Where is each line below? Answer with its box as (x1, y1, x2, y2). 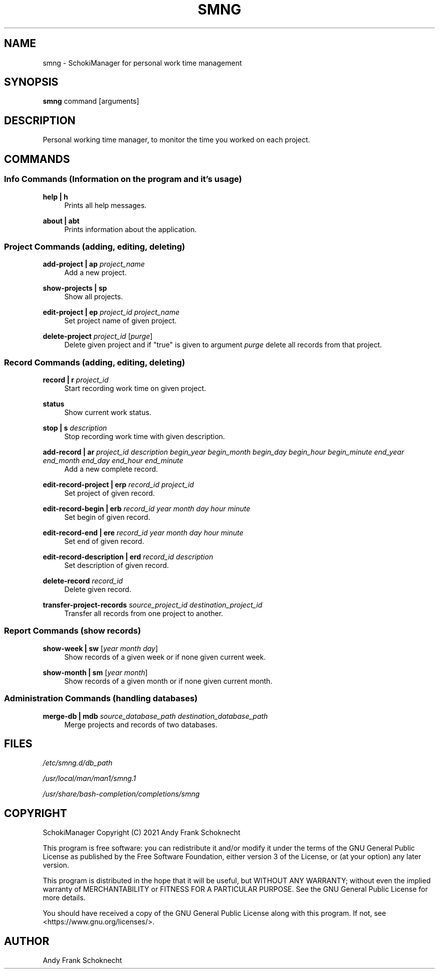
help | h (43, 192, 68, 201)
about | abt (43, 216, 80, 225)
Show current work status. (64, 408, 151, 417)
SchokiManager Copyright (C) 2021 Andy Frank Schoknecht (43, 828, 241, 837)
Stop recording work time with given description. (64, 432, 225, 441)
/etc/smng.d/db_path (43, 758, 113, 767)
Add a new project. (64, 268, 127, 277)
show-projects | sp (43, 284, 107, 293)
